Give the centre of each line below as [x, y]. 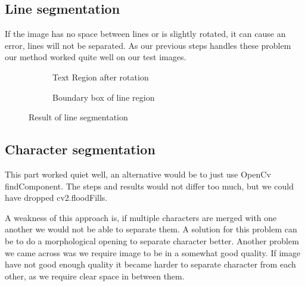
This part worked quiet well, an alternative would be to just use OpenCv [138, 174]
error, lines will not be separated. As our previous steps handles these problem [148, 45]
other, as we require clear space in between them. [95, 276]
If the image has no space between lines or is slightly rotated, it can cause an [145, 34]
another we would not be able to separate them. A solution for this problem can [151, 229]
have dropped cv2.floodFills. [56, 198]
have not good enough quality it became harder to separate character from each [150, 264]
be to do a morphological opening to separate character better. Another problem [152, 240]
